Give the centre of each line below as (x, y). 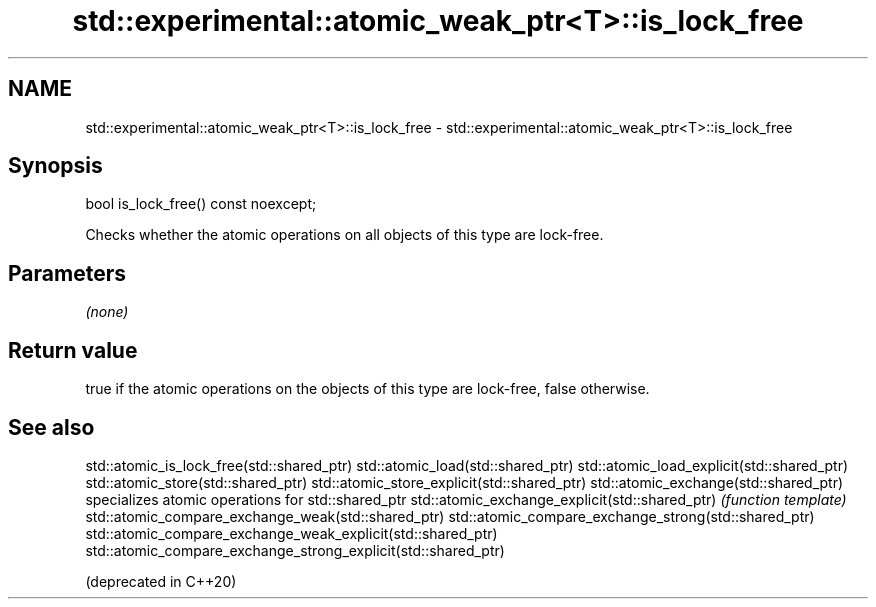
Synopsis (55, 166)
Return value (73, 350)
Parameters (67, 273)
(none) (107, 312)
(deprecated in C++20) (161, 581)
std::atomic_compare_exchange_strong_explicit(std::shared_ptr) (295, 550)
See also (51, 427)
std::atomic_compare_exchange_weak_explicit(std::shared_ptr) (291, 533)
